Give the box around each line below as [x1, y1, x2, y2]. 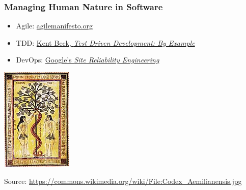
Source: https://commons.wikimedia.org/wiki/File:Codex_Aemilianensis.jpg [4, 175, 242, 186]
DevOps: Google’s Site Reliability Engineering [16, 54, 159, 65]
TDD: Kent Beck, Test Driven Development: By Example [16, 37, 195, 48]
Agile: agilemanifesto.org [16, 20, 93, 31]
